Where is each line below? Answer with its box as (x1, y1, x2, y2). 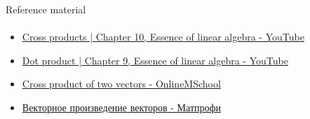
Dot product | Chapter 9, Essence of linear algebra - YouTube (22, 52, 288, 67)
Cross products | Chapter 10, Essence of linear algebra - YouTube (22, 29, 304, 44)
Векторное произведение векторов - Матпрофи (22, 99, 222, 114)
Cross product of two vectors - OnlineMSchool (22, 76, 221, 91)
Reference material (6, 2, 86, 16)
